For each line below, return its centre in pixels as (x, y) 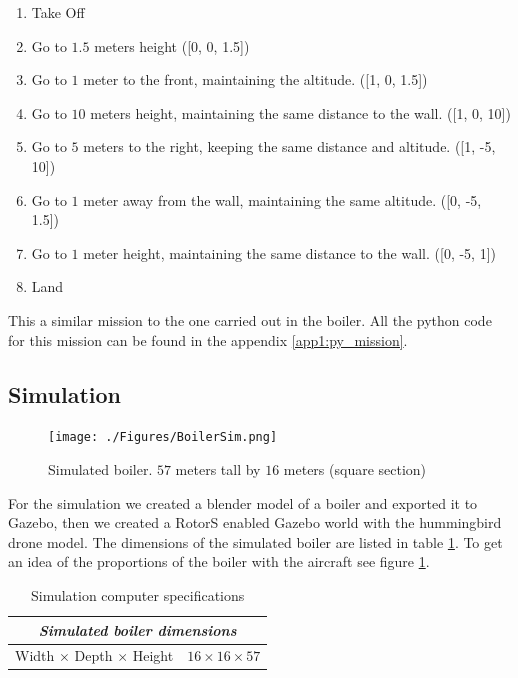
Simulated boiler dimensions (137, 629)
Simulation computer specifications (137, 594)
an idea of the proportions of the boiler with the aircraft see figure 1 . (219, 561)
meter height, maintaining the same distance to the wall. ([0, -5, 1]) (289, 252)
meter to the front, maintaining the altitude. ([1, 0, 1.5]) (255, 79)
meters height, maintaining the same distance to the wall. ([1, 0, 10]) (300, 112)
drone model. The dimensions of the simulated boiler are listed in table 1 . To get (255, 541)
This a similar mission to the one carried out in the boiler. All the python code (250, 319)
